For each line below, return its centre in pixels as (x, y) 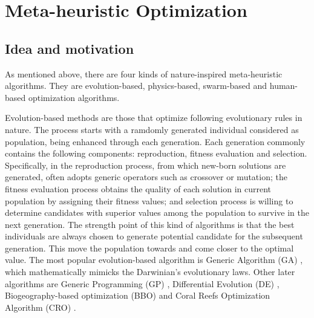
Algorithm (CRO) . (41, 307)
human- (284, 86)
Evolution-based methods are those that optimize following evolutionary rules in (154, 118)
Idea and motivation (70, 48)
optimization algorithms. (74, 97)
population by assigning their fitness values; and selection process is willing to (149, 200)
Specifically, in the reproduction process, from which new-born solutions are (146, 165)
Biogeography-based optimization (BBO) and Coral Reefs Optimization (138, 295)
